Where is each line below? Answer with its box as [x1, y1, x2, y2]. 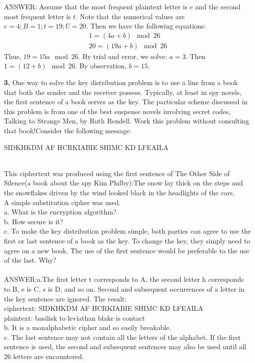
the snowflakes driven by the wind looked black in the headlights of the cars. [4, 187, 235, 197]
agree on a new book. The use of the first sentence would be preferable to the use [4, 245, 250, 255]
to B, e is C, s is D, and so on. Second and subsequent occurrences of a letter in [4, 283, 245, 294]
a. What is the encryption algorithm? [4, 207, 117, 217]
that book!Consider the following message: [4, 125, 131, 135]
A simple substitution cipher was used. [4, 197, 121, 207]
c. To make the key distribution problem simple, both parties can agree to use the [4, 226, 251, 236]
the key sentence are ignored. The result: [4, 293, 127, 303]
